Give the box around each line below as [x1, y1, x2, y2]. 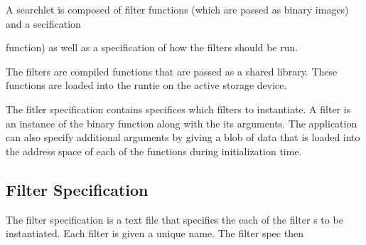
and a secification [6, 16, 81, 31]
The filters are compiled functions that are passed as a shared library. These [6, 63, 338, 78]
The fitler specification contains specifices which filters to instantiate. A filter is [6, 101, 351, 116]
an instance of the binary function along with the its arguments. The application [6, 115, 357, 130]
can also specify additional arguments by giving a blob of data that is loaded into [6, 130, 360, 145]
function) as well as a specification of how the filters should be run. [6, 40, 298, 55]
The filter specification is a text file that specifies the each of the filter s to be [6, 212, 343, 226]
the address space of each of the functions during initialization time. [6, 143, 302, 158]
